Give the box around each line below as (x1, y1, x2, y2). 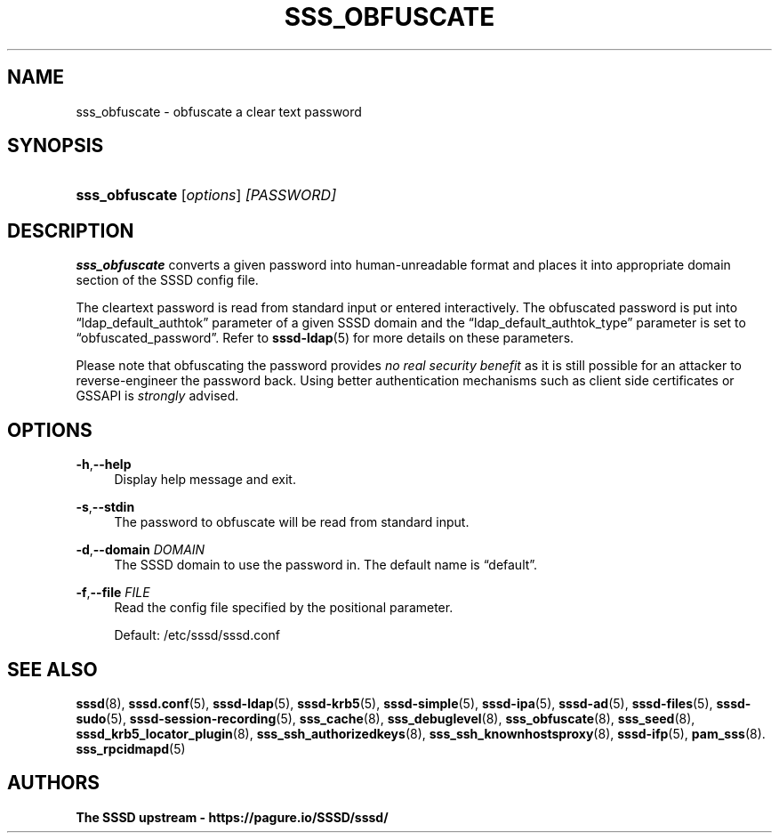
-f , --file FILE (76, 585, 150, 601)
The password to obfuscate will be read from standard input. (114, 514, 470, 530)
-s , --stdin (76, 499, 135, 515)
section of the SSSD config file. (76, 272, 259, 288)
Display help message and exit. (114, 472, 296, 488)
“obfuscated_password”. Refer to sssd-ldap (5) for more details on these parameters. (76, 330, 574, 346)
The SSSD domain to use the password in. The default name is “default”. (114, 557, 538, 573)
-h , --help (76, 456, 132, 472)
